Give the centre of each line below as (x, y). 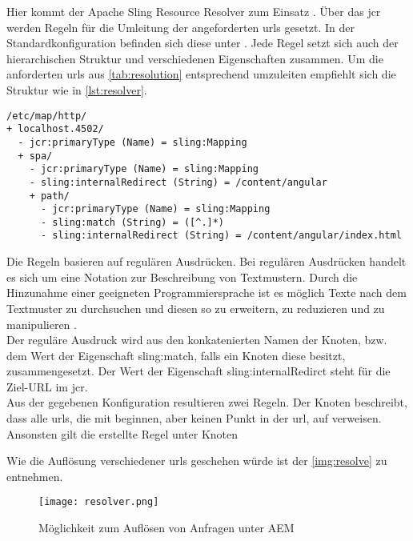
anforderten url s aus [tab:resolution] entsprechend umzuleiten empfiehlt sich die (201, 74)
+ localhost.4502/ (55, 129)
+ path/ (49, 196)
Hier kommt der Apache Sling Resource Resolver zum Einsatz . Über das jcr (194, 11)
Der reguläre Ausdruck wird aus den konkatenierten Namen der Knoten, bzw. (197, 340)
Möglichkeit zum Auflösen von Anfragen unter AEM (166, 528)
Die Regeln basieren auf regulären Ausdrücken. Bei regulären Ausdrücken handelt (206, 261)
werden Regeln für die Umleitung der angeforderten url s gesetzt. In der (181, 27)
